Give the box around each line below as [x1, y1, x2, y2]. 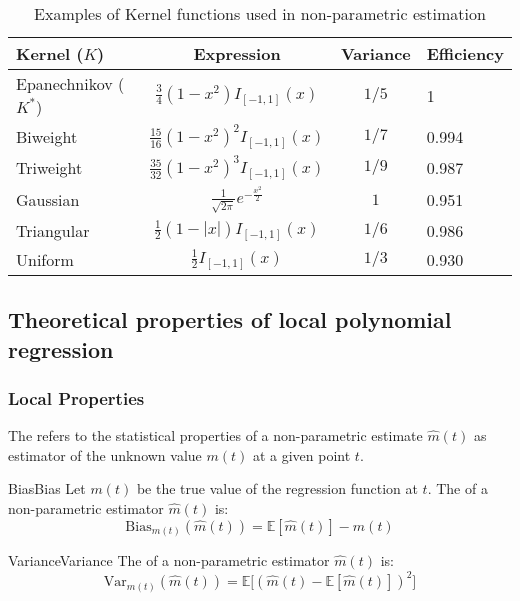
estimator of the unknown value [8, 444, 202, 465]
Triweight [16, 156, 83, 180]
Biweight [16, 125, 78, 149]
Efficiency [426, 42, 504, 65]
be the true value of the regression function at [136, 478, 418, 499]
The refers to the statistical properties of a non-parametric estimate [8, 425, 423, 446]
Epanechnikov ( [16, 72, 125, 95]
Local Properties [8, 385, 145, 410]
